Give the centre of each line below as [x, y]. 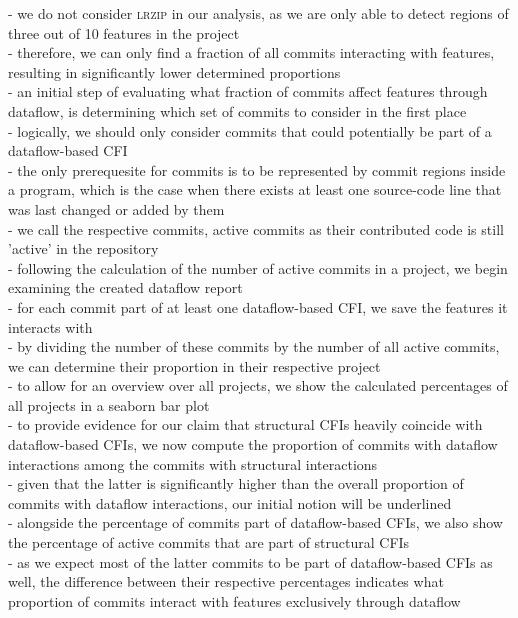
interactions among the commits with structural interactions [193, 463]
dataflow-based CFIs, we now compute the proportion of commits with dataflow [253, 444]
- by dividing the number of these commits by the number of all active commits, [254, 346]
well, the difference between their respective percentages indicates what [226, 581]
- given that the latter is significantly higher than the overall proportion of [236, 483]
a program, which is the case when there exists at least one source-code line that [255, 189]
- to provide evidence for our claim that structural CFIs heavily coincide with [245, 424]
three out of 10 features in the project [124, 32]
